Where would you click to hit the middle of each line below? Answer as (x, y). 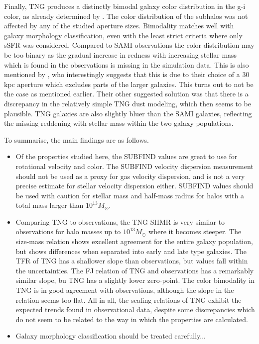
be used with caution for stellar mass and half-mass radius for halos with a (130, 195)
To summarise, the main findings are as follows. (76, 139)
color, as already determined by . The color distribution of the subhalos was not (126, 16)
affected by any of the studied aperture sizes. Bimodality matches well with (119, 26)
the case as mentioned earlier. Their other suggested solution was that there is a (126, 94)
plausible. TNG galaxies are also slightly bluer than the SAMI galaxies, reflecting (128, 113)
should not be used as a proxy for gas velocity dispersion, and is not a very (130, 176)
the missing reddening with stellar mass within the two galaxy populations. (119, 123)
